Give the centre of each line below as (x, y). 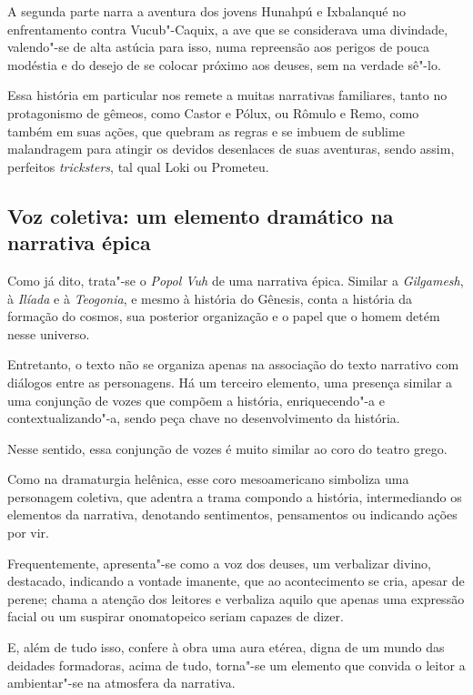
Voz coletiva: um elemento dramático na (201, 215)
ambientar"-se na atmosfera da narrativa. (121, 683)
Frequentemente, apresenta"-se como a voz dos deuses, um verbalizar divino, (219, 563)
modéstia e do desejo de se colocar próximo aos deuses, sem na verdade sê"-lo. (224, 64)
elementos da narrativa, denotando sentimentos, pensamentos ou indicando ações (232, 514)
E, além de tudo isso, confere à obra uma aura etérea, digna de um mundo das (226, 647)
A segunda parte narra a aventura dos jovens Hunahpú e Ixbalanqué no (206, 11)
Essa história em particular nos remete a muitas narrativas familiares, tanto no (227, 95)
